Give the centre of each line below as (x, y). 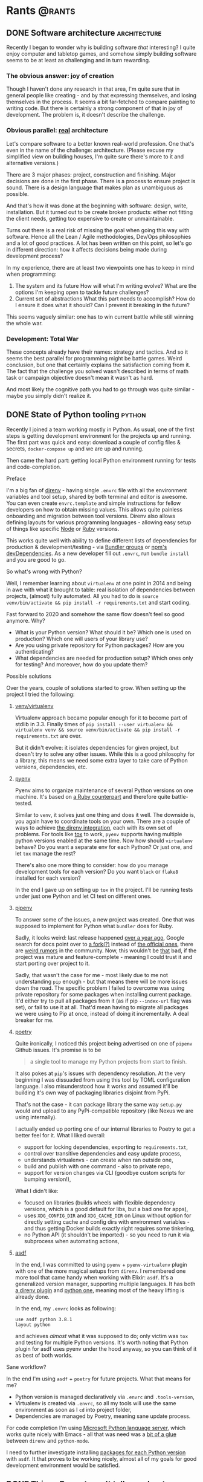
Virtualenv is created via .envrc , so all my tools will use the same (95, 1403)
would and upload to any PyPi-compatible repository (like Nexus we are (104, 1111)
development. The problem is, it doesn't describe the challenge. (86, 115)
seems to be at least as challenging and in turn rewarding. (78, 60)
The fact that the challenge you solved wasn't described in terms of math (98, 371)
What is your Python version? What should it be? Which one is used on (103, 632)
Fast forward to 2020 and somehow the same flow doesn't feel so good (95, 614)
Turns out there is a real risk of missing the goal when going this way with (98, 230)
